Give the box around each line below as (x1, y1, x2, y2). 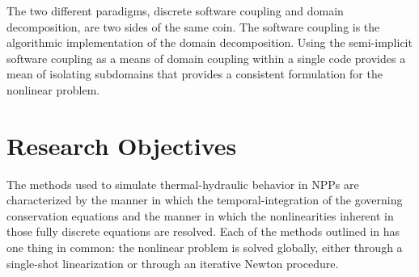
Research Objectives (6, 128, 237, 162)
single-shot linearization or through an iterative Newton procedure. (6, 254, 339, 271)
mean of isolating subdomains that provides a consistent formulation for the (6, 65, 383, 82)
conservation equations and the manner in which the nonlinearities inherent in (6, 207, 394, 224)
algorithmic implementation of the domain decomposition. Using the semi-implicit (6, 34, 413, 51)
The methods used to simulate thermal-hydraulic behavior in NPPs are (6, 175, 359, 192)
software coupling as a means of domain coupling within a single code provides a (6, 49, 406, 66)
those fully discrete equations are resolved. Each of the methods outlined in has (6, 223, 400, 240)
